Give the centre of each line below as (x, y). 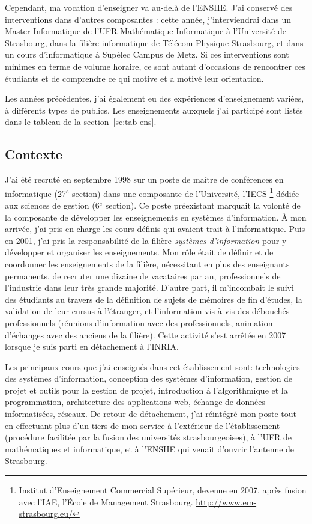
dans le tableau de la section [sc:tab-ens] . (81, 122)
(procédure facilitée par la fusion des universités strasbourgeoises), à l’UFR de (148, 437)
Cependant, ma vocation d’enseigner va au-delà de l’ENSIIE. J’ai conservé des (149, 7)
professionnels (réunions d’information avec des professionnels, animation (139, 322)
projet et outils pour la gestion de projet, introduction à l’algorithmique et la (146, 390)
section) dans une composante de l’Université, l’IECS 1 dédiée (185, 192)
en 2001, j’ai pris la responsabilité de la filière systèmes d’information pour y (146, 240)
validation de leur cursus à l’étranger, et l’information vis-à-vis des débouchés (147, 311)
